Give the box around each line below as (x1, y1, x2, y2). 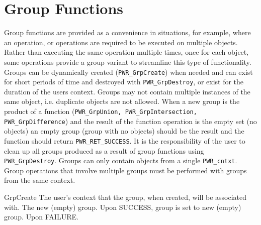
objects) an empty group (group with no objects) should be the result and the (4, 126, 244, 136)
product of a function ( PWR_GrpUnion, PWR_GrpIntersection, (4, 106, 197, 116)
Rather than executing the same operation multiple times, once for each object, (4, 47, 249, 57)
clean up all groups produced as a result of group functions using (4, 145, 204, 156)
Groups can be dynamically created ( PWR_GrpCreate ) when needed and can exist (4, 66, 253, 77)
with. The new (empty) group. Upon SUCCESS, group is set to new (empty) (4, 201, 241, 212)
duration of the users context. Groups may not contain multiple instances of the (4, 86, 250, 96)
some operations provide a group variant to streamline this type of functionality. (4, 56, 251, 67)
